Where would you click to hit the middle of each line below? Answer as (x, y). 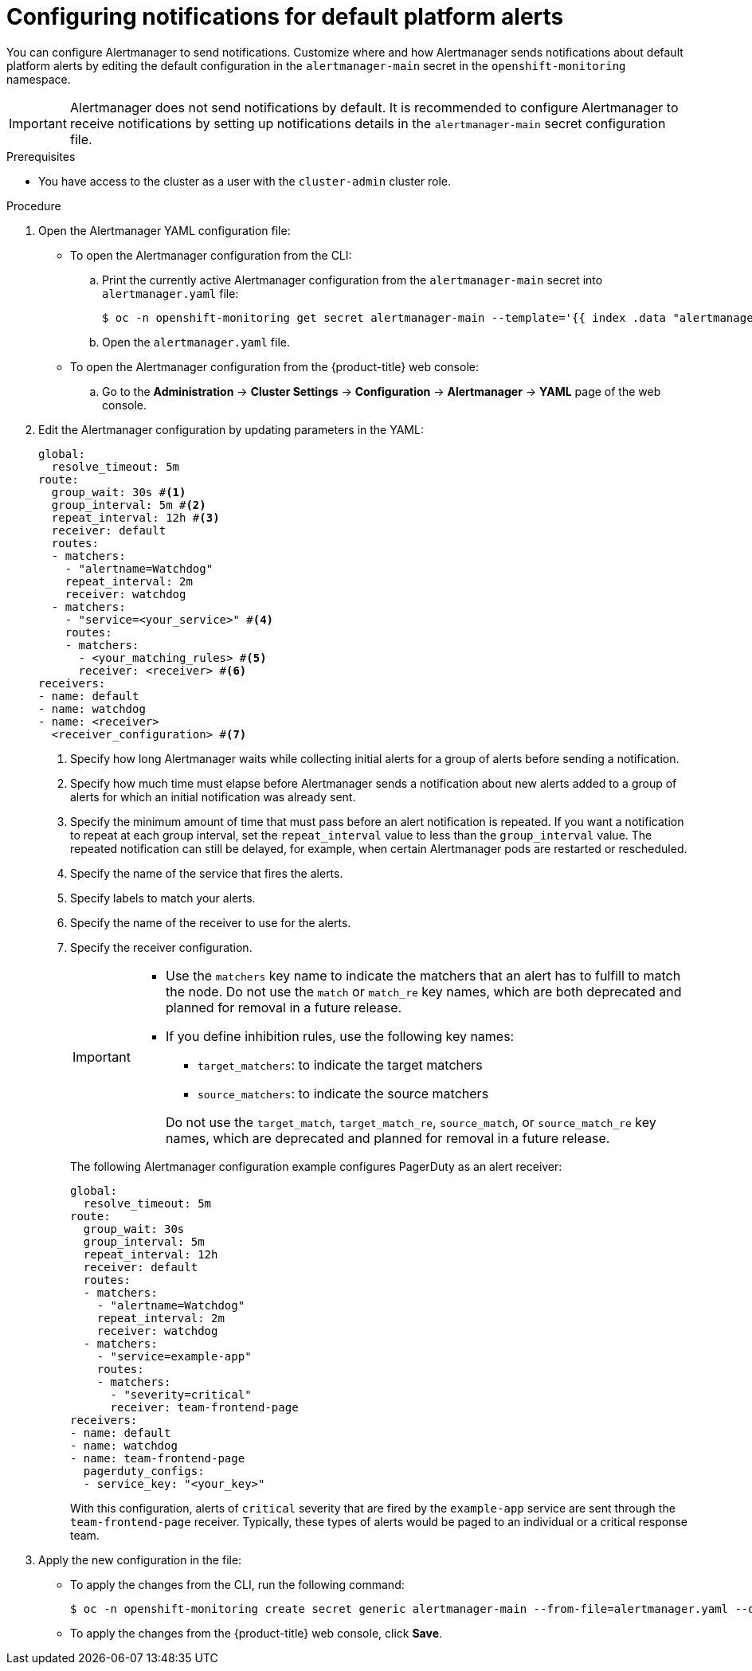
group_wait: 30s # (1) (119, 492)
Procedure (34, 205)
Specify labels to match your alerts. (163, 898)
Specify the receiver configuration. (161, 947)
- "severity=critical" (181, 1394)
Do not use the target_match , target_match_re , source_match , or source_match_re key (411, 1122)
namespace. (39, 79)
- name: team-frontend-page (158, 1458)
